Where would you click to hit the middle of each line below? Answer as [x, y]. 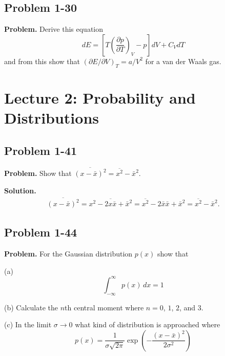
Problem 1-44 [41, 232]
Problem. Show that [38, 173]
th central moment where [104, 307]
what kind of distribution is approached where [148, 324]
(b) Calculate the [31, 307]
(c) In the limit [28, 324]
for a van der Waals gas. [183, 61]
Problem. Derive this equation [54, 29]
